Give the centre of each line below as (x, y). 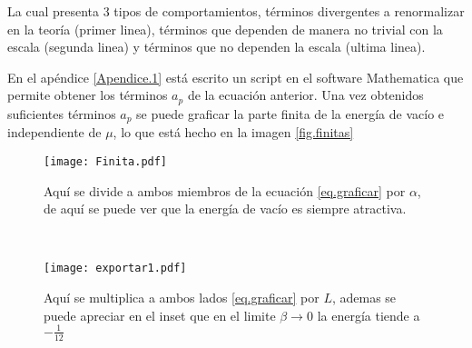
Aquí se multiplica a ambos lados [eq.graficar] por (182, 297)
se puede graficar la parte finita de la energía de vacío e (290, 113)
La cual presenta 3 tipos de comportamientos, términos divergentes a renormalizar (236, 11)
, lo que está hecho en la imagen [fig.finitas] (233, 132)
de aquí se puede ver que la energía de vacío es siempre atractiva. (225, 209)
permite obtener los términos (88, 95)
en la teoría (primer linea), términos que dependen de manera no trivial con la (225, 29)
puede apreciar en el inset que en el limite (160, 315)
